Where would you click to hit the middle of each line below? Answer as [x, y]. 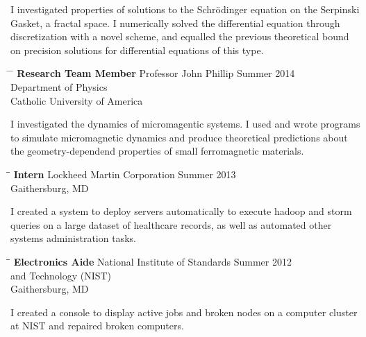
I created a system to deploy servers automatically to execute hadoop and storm [181, 211]
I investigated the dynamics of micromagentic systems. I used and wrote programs [185, 124]
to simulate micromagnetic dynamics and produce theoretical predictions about [179, 137]
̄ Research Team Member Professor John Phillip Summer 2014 [153, 73]
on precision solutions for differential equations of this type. [137, 50]
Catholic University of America [77, 100]
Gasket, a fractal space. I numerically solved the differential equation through [175, 23]
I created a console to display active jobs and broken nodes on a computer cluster [184, 312]
